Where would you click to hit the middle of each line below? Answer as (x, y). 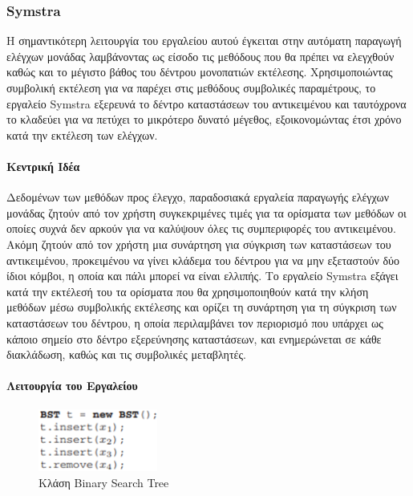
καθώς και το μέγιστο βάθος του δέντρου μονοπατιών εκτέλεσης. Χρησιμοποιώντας (200, 72)
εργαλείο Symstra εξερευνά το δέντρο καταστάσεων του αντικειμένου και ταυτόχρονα (206, 103)
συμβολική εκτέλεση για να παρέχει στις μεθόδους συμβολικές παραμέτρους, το (191, 87)
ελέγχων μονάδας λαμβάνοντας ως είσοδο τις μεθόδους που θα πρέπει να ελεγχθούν (200, 56)
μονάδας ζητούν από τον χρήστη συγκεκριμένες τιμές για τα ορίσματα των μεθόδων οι (206, 212)
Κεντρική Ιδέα (43, 166)
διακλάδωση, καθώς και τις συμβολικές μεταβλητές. (126, 354)
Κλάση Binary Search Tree (104, 482)
